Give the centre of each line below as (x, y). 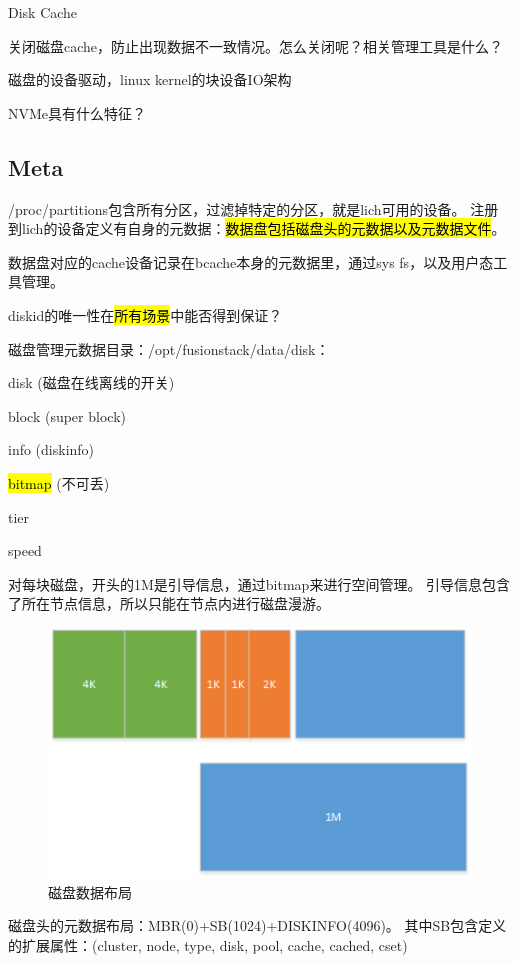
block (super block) (67, 415)
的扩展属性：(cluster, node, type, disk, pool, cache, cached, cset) (208, 944)
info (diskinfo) (51, 449)
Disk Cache (43, 12)
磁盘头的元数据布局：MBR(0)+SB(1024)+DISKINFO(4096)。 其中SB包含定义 (257, 925)
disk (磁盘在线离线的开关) (91, 382)
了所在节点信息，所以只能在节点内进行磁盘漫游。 (169, 603)
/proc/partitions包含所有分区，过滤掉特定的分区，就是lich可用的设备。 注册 (253, 208)
